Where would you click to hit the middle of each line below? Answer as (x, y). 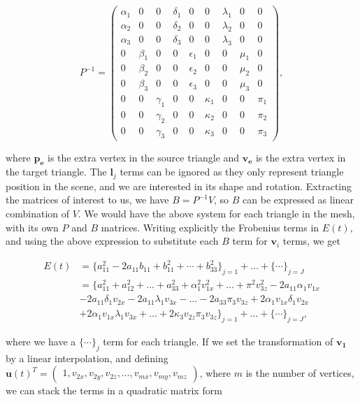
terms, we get (311, 241)
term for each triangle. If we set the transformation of (218, 341)
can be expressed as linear (298, 200)
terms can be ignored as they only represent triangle (232, 172)
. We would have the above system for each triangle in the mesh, (216, 213)
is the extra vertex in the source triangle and (144, 157)
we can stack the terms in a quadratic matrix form (114, 390)
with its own (32, 227)
